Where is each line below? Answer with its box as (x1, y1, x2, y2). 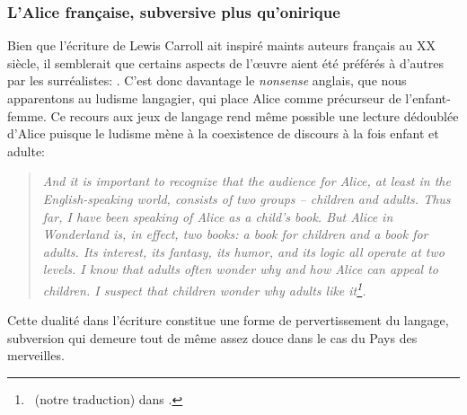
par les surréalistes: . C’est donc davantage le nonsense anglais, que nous (7, 71, 407, 90)
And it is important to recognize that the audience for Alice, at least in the (42, 172, 451, 190)
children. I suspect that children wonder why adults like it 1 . (42, 278, 366, 299)
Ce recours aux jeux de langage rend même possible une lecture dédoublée (50, 106, 459, 125)
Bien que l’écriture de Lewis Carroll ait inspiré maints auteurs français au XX (7, 36, 436, 55)
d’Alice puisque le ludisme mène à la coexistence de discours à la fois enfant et (7, 124, 439, 143)
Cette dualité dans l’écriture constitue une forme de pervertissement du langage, (7, 311, 449, 330)
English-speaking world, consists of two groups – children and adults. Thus (42, 189, 451, 207)
